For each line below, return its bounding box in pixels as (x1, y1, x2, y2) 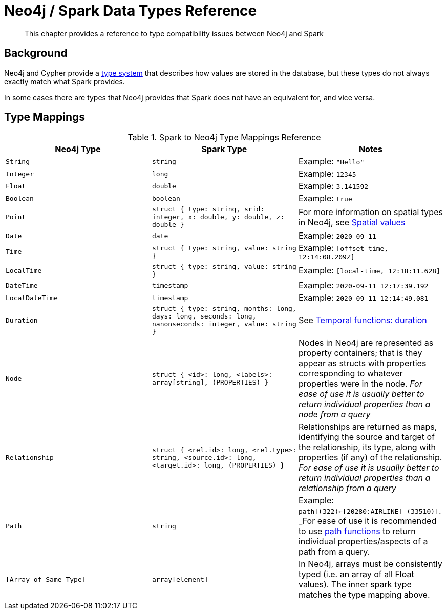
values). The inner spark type (298, 579, 412, 590)
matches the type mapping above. (298, 589, 430, 600)
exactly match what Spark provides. (4, 77, 125, 86)
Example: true (298, 193, 352, 204)
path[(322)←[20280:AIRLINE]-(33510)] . (298, 505, 441, 516)
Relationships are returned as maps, (298, 421, 437, 432)
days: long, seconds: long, (152, 312, 257, 321)
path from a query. (298, 546, 370, 557)
